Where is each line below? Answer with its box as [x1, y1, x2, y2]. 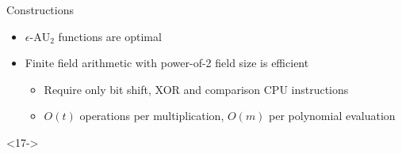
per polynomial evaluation [269, 107, 396, 124]
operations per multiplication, [79, 107, 224, 124]
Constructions [6, 2, 74, 17]
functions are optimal [58, 28, 162, 44]
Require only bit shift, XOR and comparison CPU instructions [44, 81, 349, 97]
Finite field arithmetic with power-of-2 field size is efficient [25, 54, 309, 71]
